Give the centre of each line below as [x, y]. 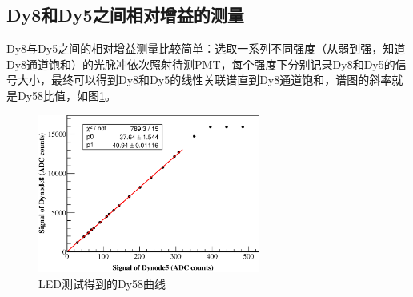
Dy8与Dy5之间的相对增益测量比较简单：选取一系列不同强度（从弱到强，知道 [206, 48]
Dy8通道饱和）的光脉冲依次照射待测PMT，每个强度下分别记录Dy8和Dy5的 [201, 64]
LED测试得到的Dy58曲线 [102, 283]
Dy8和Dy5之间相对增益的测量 [125, 15]
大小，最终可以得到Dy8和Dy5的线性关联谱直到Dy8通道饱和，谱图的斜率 [204, 80]
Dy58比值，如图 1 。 [67, 95]
